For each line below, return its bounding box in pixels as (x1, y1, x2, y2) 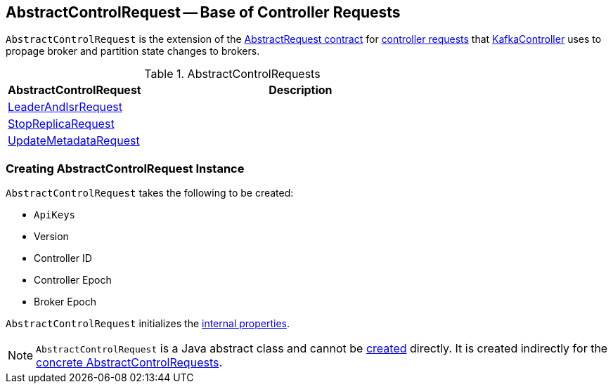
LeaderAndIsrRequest (8, 100, 122, 114)
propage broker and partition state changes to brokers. (6, 45, 260, 58)
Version (34, 230, 69, 243)
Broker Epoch (34, 296, 96, 308)
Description (269, 83, 333, 98)
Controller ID (34, 252, 92, 265)
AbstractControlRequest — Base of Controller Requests (6, 4, 401, 21)
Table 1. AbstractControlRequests (144, 67, 321, 81)
